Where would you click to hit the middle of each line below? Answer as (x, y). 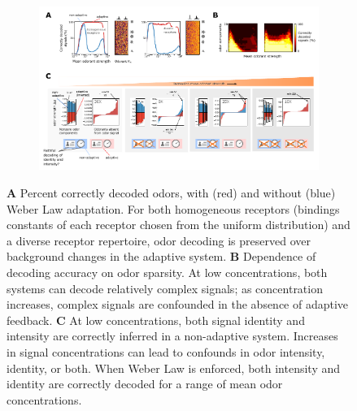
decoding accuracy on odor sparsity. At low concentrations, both (167, 273)
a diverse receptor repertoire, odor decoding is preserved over (159, 240)
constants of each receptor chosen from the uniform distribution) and (178, 225)
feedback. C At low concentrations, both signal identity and (156, 320)
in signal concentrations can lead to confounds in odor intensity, (166, 351)
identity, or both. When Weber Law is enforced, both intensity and (174, 368)
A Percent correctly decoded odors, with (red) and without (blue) (171, 193)
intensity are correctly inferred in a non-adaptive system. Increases (172, 336)
